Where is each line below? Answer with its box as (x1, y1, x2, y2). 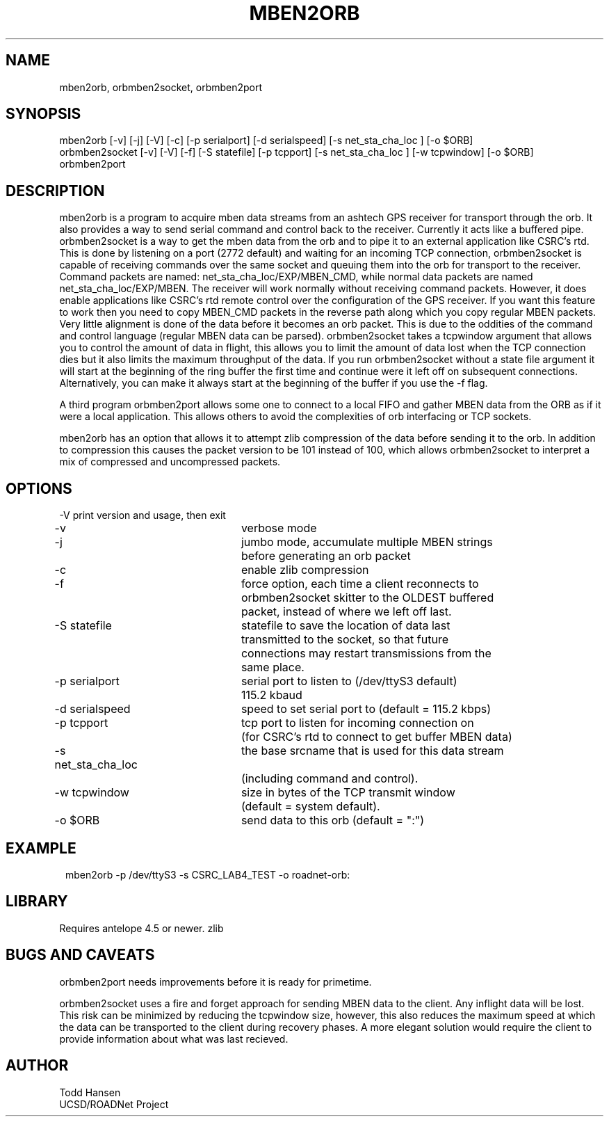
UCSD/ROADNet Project (59, 1098, 169, 1110)
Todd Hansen (59, 1086, 121, 1098)
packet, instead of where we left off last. (241, 604, 452, 619)
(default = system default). (241, 799, 380, 814)
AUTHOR (6, 1057, 69, 1075)
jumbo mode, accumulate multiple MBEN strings (241, 535, 493, 550)
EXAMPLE (6, 839, 76, 857)
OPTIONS (6, 479, 72, 497)
